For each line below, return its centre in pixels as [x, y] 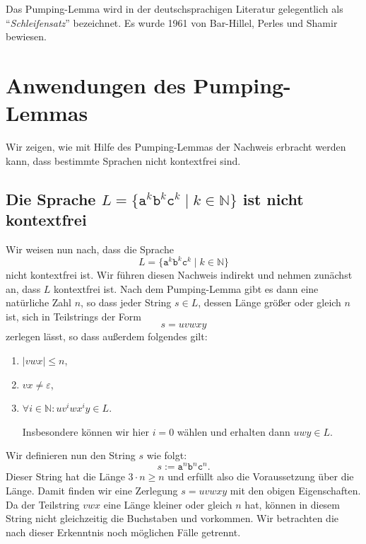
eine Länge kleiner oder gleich [168, 504]
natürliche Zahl [39, 302]
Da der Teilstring [43, 504]
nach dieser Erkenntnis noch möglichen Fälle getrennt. [123, 532]
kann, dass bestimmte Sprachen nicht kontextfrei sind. [123, 160]
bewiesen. [26, 36]
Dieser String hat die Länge [65, 476]
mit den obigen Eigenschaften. [295, 490]
